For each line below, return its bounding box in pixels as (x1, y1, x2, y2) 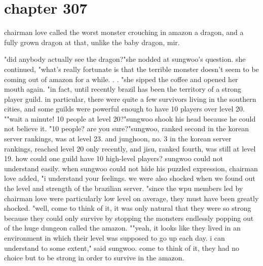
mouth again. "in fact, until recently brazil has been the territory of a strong (4, 84, 242, 94)
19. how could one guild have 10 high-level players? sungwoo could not (4, 153, 223, 164)
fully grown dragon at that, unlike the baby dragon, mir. (4, 36, 180, 47)
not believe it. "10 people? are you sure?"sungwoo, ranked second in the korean (4, 123, 249, 134)
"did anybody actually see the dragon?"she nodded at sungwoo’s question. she (4, 54, 246, 64)
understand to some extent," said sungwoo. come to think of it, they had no (4, 242, 240, 253)
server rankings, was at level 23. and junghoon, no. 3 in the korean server (4, 133, 232, 144)
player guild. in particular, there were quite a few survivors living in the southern (4, 93, 256, 104)
